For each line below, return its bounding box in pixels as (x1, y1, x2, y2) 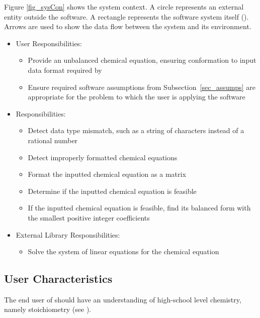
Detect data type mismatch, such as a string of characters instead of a (28, 125, 244, 136)
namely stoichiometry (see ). (4, 304, 92, 314)
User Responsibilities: (16, 38, 82, 48)
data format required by (28, 64, 102, 75)
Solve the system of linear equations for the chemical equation (28, 246, 219, 257)
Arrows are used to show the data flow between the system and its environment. (4, 21, 251, 32)
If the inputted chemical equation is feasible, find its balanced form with (28, 202, 251, 213)
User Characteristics (4, 271, 113, 286)
